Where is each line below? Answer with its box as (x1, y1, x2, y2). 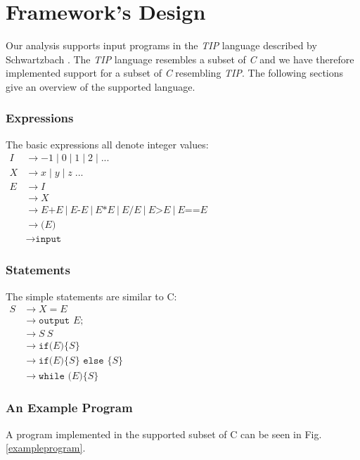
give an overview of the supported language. (6, 79, 195, 94)
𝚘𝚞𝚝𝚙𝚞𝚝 (39, 316, 70, 326)
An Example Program (6, 399, 133, 416)
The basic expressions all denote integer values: (6, 136, 209, 151)
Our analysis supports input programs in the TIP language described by (6, 38, 317, 53)
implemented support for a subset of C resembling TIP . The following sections (6, 65, 344, 80)
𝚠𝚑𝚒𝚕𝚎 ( (39, 371, 72, 381)
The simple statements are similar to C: (6, 288, 177, 303)
